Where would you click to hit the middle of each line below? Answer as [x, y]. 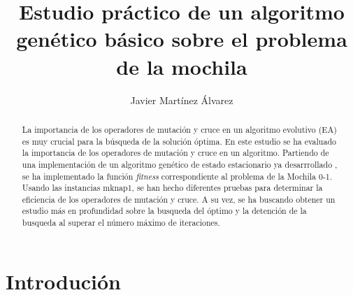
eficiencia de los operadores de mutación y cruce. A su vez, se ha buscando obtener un [179, 199]
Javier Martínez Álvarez [182, 100]
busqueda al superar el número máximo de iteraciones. [121, 223]
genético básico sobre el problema [182, 39]
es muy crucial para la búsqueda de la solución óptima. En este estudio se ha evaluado [179, 141]
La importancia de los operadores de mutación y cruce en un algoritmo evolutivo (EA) [179, 129]
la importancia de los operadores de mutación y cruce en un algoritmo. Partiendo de [175, 153]
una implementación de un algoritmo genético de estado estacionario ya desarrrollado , [180, 164]
